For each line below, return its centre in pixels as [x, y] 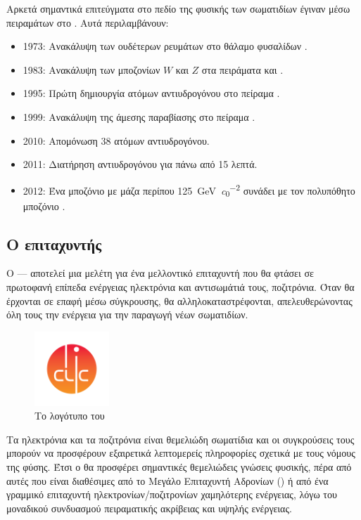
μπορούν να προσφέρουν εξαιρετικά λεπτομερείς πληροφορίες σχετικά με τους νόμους [181, 453]
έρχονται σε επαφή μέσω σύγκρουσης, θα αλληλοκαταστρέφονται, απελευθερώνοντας [179, 300]
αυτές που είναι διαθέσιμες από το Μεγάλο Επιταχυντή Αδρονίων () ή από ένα [167, 480]
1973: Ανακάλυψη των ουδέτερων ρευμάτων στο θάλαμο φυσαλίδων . [165, 46]
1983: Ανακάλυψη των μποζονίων [91, 69]
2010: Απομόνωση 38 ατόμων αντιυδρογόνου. [116, 140]
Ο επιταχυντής [54, 243]
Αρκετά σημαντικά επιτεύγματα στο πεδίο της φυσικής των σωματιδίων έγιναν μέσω [178, 8]
